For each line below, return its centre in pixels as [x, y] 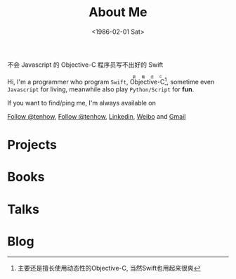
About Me [118, 12]
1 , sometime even [190, 81]
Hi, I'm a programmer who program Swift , [68, 82]
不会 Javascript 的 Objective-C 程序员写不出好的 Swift [85, 65]
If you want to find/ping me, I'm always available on [81, 103]
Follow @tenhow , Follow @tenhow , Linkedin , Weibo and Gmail [97, 116]
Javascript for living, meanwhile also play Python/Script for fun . [101, 89]
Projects [32, 145]
